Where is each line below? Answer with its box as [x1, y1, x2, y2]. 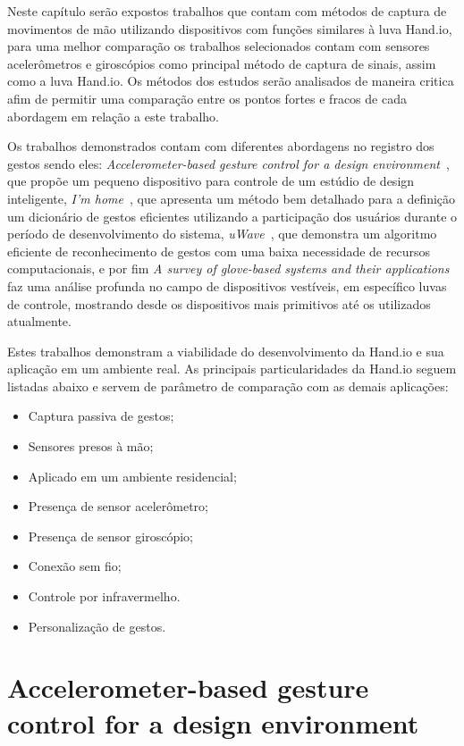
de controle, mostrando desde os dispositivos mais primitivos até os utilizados [7, 294, 431, 313]
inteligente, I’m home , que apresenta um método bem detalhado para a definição [7, 189, 456, 207]
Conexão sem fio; [28, 557, 122, 575]
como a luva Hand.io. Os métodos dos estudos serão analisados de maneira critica [7, 71, 454, 90]
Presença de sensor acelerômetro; [28, 497, 209, 515]
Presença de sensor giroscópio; [28, 526, 193, 545]
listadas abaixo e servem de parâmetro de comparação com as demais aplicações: [7, 376, 449, 395]
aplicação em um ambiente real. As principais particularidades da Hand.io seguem [7, 359, 457, 378]
